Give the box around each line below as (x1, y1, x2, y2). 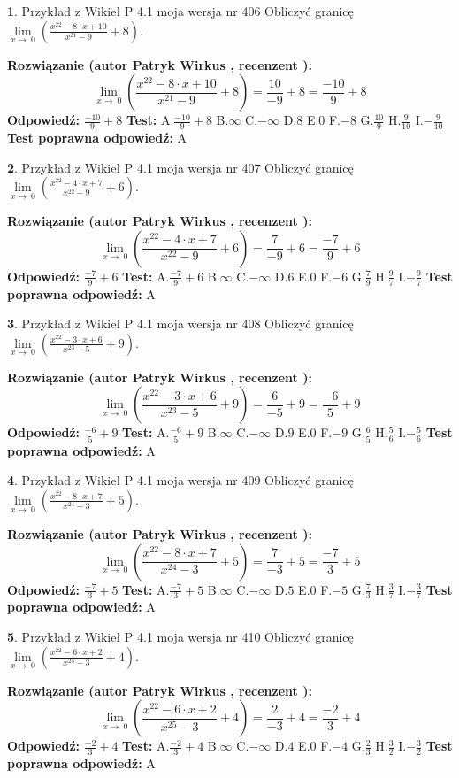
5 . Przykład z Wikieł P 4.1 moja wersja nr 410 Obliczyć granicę (7, 627, 354, 645)
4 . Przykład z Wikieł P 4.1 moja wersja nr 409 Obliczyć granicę (7, 471, 354, 489)
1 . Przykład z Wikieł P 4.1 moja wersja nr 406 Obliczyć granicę (7, 2, 354, 19)
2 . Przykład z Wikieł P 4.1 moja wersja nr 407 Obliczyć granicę (7, 158, 354, 176)
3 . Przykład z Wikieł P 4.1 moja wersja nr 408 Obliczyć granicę (7, 314, 354, 333)
